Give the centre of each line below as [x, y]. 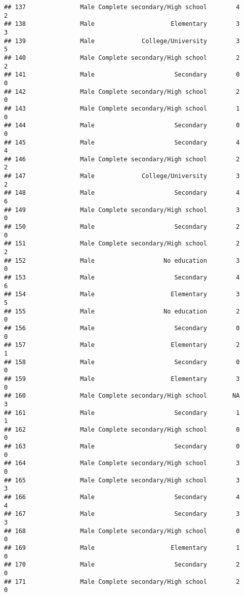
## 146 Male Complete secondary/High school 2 [122, 159]
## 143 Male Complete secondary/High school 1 [122, 108]
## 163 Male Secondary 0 [122, 447]
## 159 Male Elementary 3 [122, 379]
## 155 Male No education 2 [122, 311]
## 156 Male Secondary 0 [122, 328]
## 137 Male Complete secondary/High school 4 [122, 7]
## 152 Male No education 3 [122, 260]
